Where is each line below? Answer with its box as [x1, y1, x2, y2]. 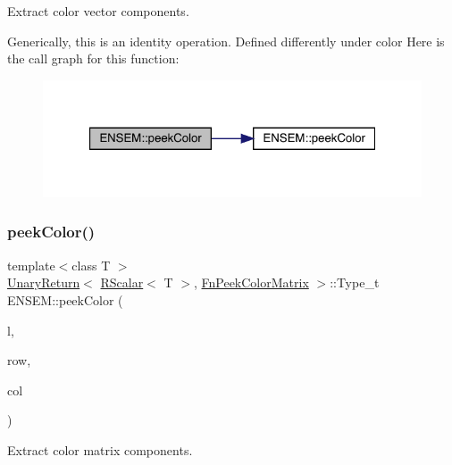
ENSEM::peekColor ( [7, 290, 123, 309]
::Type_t [330, 273, 380, 292]
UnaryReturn [7, 273, 80, 292]
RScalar [100, 273, 144, 292]
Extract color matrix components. [7, 440, 193, 459]
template [7, 255, 55, 274]
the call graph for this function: [7, 49, 180, 68]
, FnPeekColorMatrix [193, 273, 309, 292]
